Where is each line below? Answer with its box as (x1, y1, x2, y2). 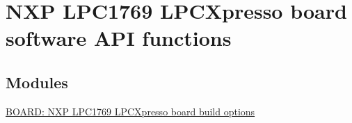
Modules (6, 71, 68, 92)
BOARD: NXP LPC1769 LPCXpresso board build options (6, 104, 255, 118)
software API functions (6, 24, 232, 52)
